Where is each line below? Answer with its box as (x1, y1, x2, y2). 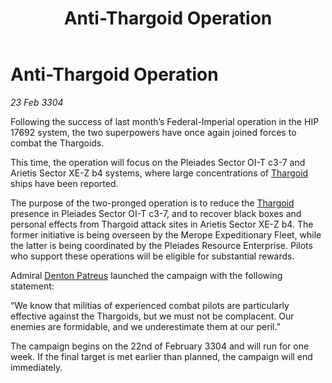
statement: (10, 280, 55, 292)
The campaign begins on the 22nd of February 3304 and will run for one (10, 340, 310, 352)
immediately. (10, 361, 63, 373)
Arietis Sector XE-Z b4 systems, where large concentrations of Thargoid (10, 167, 309, 179)
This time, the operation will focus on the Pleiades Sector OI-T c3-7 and (10, 156, 306, 168)
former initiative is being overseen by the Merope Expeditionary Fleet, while (10, 228, 322, 241)
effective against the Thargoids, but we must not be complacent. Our (10, 310, 295, 322)
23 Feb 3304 (10, 96, 64, 108)
